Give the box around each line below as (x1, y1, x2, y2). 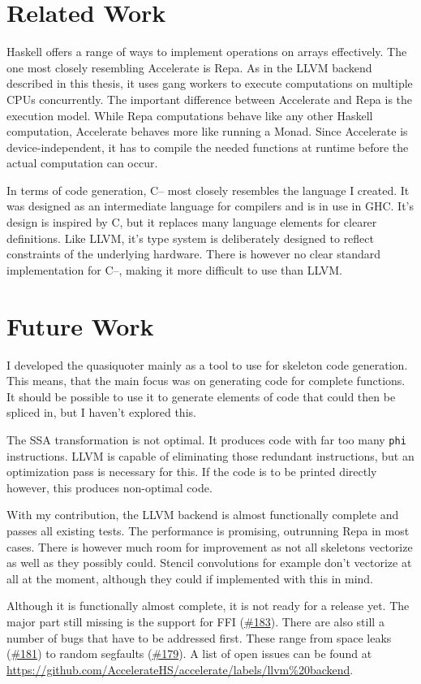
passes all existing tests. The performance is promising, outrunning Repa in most (6, 522, 410, 539)
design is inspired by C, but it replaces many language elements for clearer (6, 214, 377, 231)
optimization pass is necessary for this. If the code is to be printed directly (6, 463, 377, 480)
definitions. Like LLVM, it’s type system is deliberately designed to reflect (6, 229, 374, 246)
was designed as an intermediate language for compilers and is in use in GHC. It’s (6, 197, 414, 214)
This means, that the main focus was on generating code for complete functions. (6, 372, 406, 389)
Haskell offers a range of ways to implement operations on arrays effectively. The (6, 43, 407, 60)
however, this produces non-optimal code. (6, 478, 213, 496)
